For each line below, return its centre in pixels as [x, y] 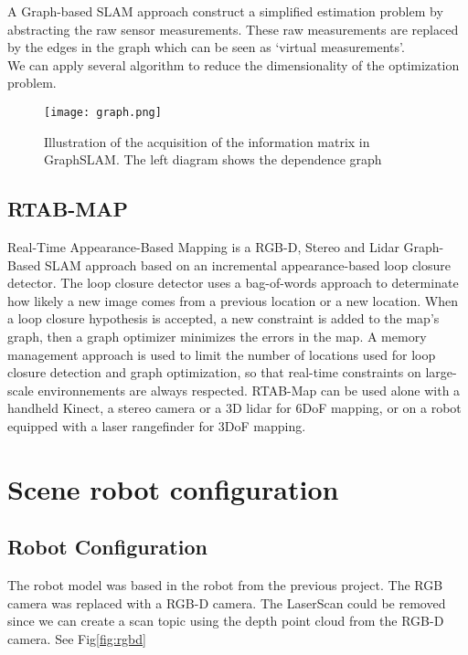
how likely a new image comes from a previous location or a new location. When [233, 300]
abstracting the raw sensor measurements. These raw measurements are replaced [233, 29]
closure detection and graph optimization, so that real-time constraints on [214, 372]
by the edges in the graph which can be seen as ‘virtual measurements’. [206, 47]
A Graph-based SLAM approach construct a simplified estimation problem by [225, 11]
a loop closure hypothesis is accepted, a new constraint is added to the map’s [223, 318]
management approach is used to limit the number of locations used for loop [222, 354]
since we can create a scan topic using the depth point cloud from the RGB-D [226, 621]
